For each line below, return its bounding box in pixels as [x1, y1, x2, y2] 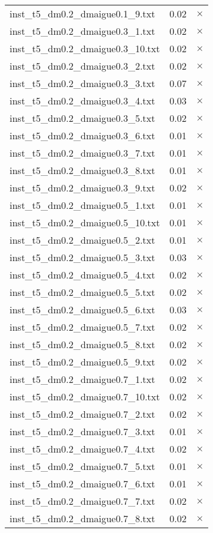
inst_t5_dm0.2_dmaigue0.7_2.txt [10, 407, 156, 421]
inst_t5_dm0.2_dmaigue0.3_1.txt [10, 24, 156, 38]
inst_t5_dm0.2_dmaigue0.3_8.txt [10, 163, 156, 177]
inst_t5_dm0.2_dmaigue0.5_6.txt [10, 303, 156, 316]
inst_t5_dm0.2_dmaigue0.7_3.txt [10, 424, 156, 438]
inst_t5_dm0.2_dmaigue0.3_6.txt [10, 128, 156, 142]
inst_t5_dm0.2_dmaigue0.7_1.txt [10, 372, 156, 386]
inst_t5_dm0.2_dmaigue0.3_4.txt [10, 94, 156, 107]
